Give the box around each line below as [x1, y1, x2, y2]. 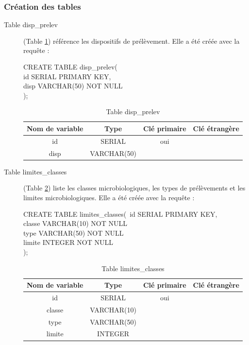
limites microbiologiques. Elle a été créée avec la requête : [23, 192, 195, 202]
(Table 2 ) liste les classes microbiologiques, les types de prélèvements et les [23, 183, 246, 193]
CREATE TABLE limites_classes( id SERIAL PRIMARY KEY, [23, 208, 217, 219]
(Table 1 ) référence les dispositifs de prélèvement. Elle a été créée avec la [23, 35, 240, 46]
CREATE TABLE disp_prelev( [23, 62, 117, 71]
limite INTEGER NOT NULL [23, 237, 114, 247]
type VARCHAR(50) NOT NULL [23, 227, 124, 238]
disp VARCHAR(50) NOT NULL [23, 81, 123, 91]
